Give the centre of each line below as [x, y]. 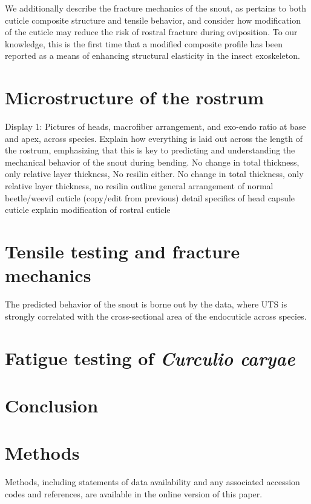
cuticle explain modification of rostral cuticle [88, 210]
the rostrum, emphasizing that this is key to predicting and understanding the [150, 150]
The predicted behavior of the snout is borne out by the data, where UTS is [146, 304]
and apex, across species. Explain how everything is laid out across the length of [154, 138]
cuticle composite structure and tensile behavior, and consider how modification [153, 20]
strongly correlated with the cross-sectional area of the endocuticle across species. [156, 316]
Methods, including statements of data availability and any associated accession [152, 482]
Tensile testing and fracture [123, 251]
